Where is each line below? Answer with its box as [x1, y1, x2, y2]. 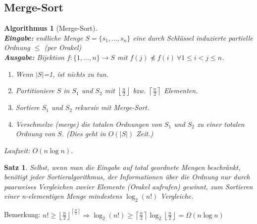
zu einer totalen [197, 118, 245, 129]
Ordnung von [15, 128, 55, 139]
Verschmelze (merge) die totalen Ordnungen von [15, 118, 162, 129]
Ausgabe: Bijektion [4, 52, 64, 62]
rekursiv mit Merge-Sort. [74, 102, 150, 112]
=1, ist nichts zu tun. [44, 68, 108, 79]
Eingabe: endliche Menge [4, 32, 83, 43]
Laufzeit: [4, 145, 30, 155]
